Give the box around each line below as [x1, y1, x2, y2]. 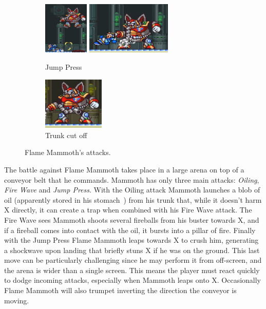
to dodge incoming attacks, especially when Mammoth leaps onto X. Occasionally [4, 275, 261, 285]
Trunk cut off [45, 129, 87, 140]
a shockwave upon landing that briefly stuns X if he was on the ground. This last [4, 244, 260, 255]
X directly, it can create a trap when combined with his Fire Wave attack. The [4, 204, 252, 215]
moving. [4, 295, 29, 305]
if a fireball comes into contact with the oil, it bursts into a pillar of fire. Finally [4, 224, 256, 235]
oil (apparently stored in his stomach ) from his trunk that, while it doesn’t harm [4, 194, 262, 205]
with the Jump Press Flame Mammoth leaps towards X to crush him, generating [4, 235, 259, 245]
